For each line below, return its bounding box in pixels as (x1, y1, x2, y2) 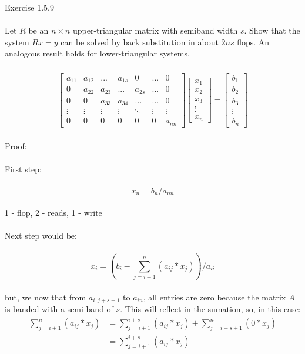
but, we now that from (5, 290, 86, 303)
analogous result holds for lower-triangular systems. (5, 47, 190, 59)
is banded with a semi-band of (5, 303, 113, 315)
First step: (5, 163, 42, 175)
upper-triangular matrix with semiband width (72, 24, 238, 36)
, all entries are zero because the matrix (143, 290, 286, 303)
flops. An (237, 35, 270, 48)
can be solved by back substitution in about (61, 35, 219, 48)
